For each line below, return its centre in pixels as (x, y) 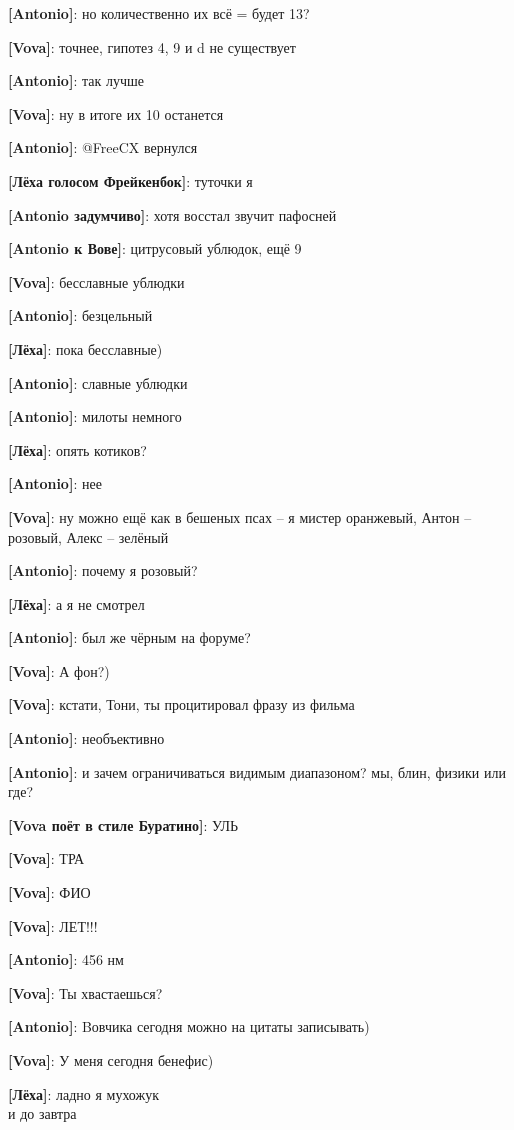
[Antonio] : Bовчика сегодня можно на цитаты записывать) (189, 1026)
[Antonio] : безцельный (80, 315)
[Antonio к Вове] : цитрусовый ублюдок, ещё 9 (155, 248)
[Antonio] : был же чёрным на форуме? (129, 637)
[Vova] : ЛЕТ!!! (53, 925)
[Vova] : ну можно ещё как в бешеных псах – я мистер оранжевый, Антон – (240, 516)
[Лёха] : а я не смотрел (76, 603)
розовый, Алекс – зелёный (88, 536)
